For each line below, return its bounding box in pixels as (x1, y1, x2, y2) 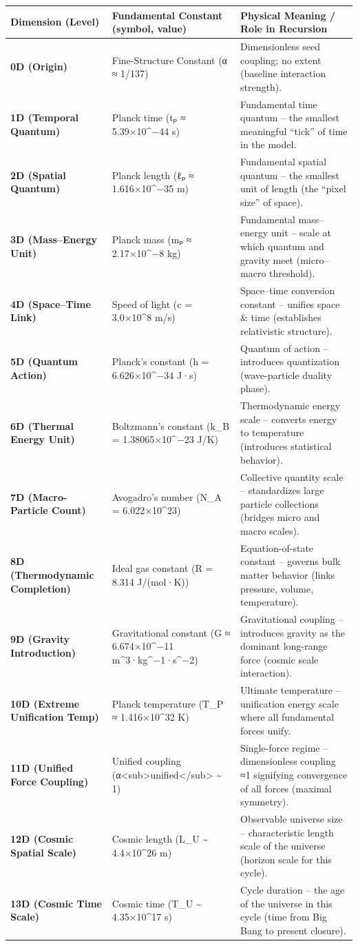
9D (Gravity (10, 632, 70, 646)
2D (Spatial (10, 167, 66, 182)
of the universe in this (240, 896, 333, 910)
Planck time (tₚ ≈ (112, 110, 186, 125)
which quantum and (240, 239, 324, 253)
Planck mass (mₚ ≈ (112, 232, 192, 247)
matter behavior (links (240, 567, 335, 582)
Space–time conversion (240, 283, 335, 298)
